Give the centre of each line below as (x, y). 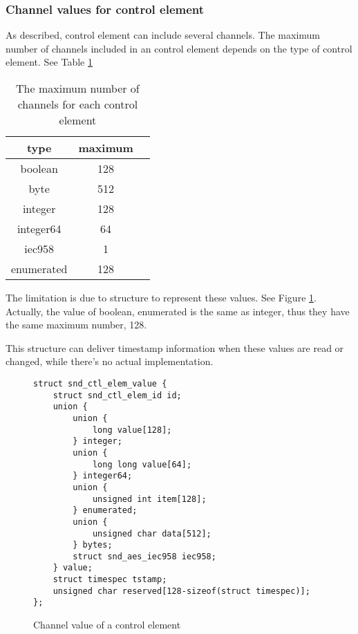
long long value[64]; (142, 464)
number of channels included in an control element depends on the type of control (179, 48)
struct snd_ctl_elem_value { (100, 383)
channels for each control (78, 104)
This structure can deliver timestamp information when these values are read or (175, 347)
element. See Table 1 (49, 62)
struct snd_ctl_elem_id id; (117, 395)
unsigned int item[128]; (149, 499)
